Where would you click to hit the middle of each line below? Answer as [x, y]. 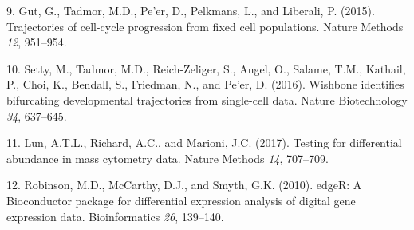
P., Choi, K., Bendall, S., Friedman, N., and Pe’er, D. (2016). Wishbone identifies [205, 84]
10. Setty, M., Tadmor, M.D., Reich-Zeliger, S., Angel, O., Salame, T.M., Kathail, [206, 68]
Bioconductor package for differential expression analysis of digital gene [181, 200]
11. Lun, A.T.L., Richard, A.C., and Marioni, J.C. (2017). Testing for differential [204, 143]
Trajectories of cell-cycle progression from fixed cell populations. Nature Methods [205, 26]
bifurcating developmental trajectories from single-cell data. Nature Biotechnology [207, 99]
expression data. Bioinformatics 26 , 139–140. [115, 216]
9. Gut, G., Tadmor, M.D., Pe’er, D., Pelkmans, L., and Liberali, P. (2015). [191, 10]
